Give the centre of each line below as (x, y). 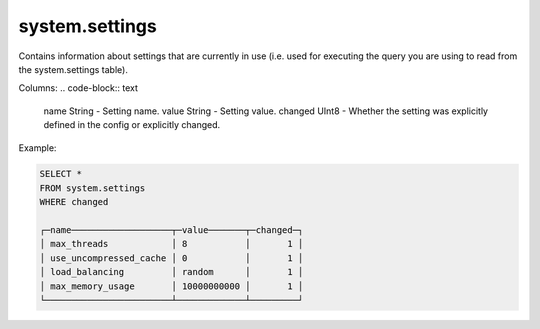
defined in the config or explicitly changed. (132, 125)
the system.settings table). (73, 69)
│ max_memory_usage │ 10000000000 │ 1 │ (171, 286)
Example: (37, 147)
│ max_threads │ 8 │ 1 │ (171, 244)
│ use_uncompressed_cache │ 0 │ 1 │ (171, 258)
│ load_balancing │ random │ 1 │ (171, 272)
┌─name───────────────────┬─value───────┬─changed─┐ (171, 230)
